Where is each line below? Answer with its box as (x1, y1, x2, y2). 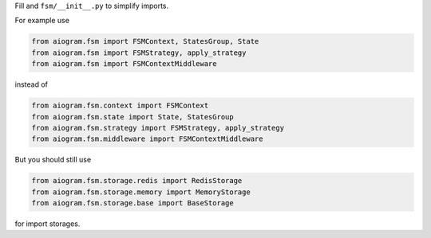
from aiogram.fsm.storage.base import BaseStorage (31, 199, 235, 208)
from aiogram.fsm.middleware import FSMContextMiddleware (31, 135, 263, 143)
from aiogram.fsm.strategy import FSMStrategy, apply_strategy (31, 123, 285, 132)
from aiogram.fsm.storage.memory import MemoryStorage (31, 187, 251, 197)
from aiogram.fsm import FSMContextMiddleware (31, 60, 217, 68)
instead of (14, 80, 48, 89)
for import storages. (14, 219, 81, 228)
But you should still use (14, 155, 92, 165)
